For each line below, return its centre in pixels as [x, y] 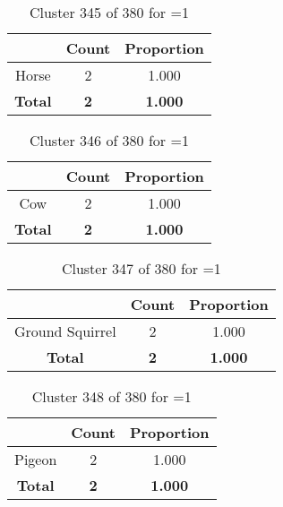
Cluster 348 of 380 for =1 [111, 396]
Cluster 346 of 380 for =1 [109, 140]
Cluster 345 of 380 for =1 [109, 12]
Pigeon [36, 459]
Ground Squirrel [65, 331]
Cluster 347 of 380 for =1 [141, 268]
